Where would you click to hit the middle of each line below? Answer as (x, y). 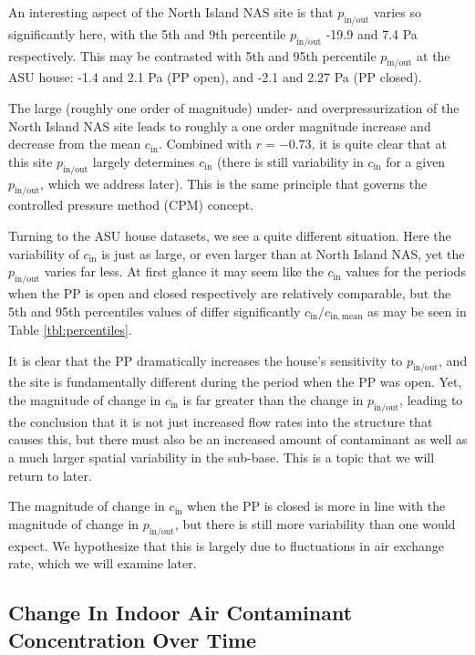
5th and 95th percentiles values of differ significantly (155, 311)
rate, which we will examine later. (103, 563)
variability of (44, 253)
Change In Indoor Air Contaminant (181, 613)
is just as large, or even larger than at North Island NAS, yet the (283, 253)
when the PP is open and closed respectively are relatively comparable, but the (230, 292)
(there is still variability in (290, 161)
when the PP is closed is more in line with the (316, 506)
